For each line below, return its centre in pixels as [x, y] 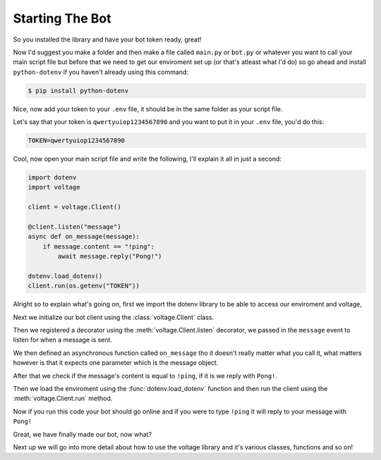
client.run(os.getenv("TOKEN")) [84, 286]
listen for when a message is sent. [63, 340]
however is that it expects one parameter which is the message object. [116, 363]
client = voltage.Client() [74, 207]
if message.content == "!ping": [99, 246]
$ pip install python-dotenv [78, 91]
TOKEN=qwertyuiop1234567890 [76, 141]
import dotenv [52, 178]
